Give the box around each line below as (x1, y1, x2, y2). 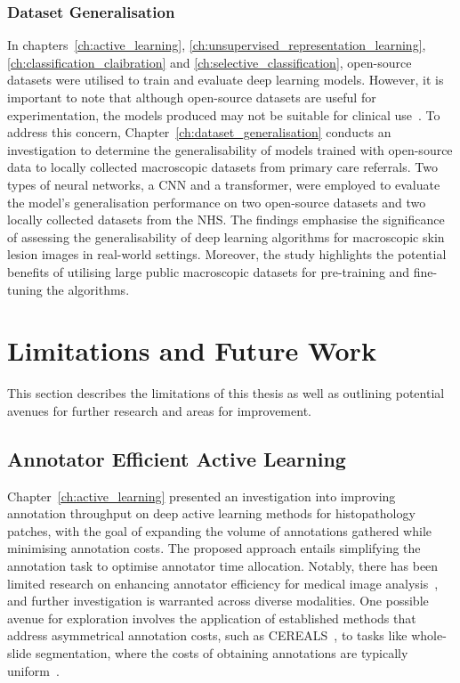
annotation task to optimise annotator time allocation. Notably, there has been (7, 557, 439, 575)
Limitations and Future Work (7, 332, 376, 369)
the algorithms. (46, 280, 130, 298)
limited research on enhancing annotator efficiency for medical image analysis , (7, 573, 439, 592)
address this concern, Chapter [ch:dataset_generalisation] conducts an (7, 123, 391, 142)
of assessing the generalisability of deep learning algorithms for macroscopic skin (7, 227, 445, 246)
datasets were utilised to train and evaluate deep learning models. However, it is (7, 70, 444, 89)
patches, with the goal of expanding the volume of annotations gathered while (7, 521, 432, 540)
